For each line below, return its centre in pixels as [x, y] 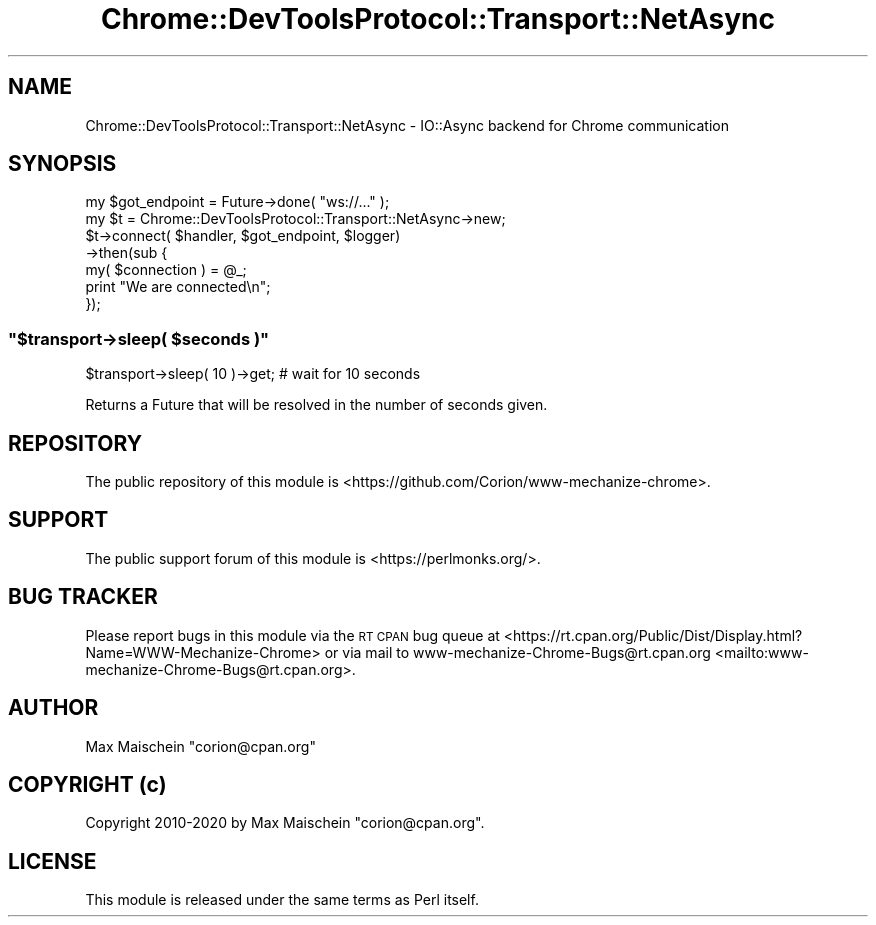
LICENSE [52, 861]
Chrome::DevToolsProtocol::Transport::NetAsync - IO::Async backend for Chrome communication [407, 125]
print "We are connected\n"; [178, 287]
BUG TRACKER [83, 597]
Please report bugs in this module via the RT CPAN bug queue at [292, 635]
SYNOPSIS [62, 164]
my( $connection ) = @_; [166, 270]
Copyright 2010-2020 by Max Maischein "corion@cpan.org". [285, 823]
